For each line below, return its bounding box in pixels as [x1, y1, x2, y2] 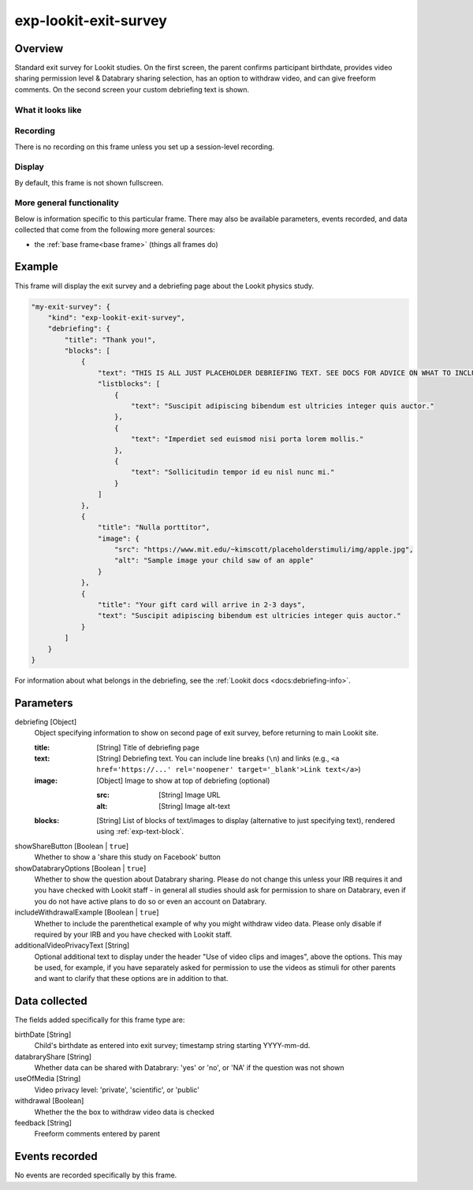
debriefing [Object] [14, 717, 77, 726]
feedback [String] [14, 1117, 73, 1128]
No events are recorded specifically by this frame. [14, 1170, 177, 1180]
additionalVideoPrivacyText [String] [14, 941, 130, 950]
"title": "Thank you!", [64, 335, 157, 344]
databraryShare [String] [14, 1052, 92, 1061]
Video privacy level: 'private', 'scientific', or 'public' [34, 1085, 200, 1095]
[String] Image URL [158, 790, 221, 800]
